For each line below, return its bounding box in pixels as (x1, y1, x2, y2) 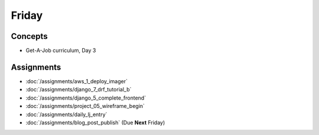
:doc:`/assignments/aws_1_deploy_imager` (25, 77, 128, 85)
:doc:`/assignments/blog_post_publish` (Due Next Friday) (25, 118, 165, 126)
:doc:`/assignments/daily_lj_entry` (25, 111, 108, 118)
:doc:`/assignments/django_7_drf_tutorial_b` (25, 86, 132, 93)
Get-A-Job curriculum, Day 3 (25, 47, 96, 54)
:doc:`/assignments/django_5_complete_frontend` (25, 94, 147, 101)
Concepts (11, 31, 48, 41)
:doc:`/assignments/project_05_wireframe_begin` (25, 103, 145, 110)
